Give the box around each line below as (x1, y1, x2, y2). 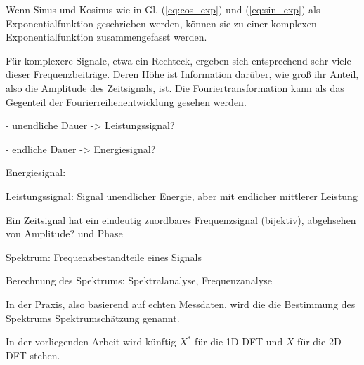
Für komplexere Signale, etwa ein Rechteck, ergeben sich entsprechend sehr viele (6, 53, 351, 67)
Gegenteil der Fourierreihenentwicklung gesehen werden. (6, 94, 247, 109)
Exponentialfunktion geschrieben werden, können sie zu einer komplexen (6, 15, 317, 30)
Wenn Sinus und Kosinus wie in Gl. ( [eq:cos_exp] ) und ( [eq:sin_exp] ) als (6, 2, 320, 16)
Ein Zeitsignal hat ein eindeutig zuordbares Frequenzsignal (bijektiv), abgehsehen (6, 212, 356, 227)
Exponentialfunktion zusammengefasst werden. (6, 29, 207, 44)
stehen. (30, 347, 60, 362)
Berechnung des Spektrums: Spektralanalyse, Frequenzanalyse (6, 273, 272, 288)
